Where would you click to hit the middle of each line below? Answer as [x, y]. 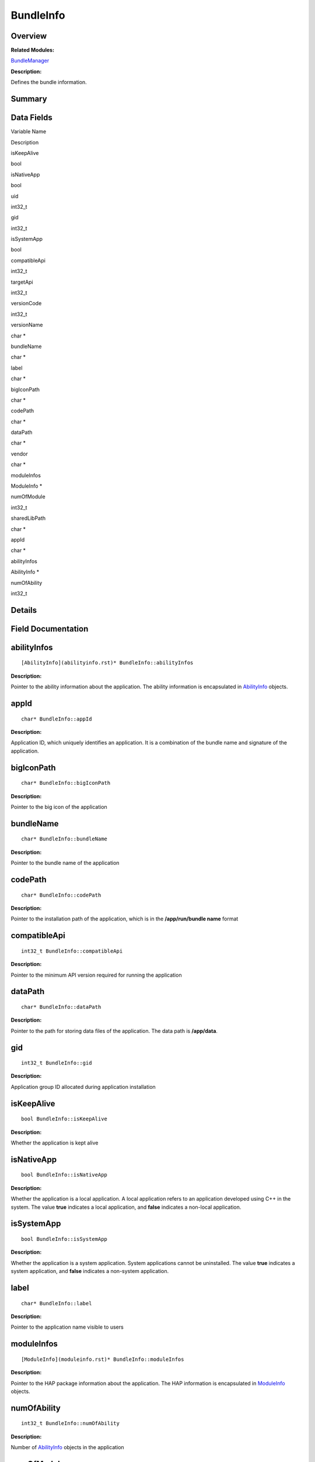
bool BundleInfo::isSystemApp [64, 1239]
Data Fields [32, 118]
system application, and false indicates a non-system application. [90, 1271]
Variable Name [29, 132]
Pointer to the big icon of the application [59, 806]
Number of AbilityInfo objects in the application [68, 1447]
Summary [29, 99]
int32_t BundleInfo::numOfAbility [70, 1423]
